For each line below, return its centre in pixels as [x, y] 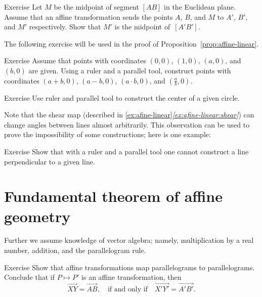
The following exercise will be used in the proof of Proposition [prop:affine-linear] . [132, 43]
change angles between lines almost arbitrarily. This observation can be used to [127, 124]
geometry [37, 216]
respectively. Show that [65, 27]
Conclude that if [29, 277]
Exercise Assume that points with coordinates [75, 60]
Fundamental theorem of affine [113, 196]
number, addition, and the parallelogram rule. [75, 250]
